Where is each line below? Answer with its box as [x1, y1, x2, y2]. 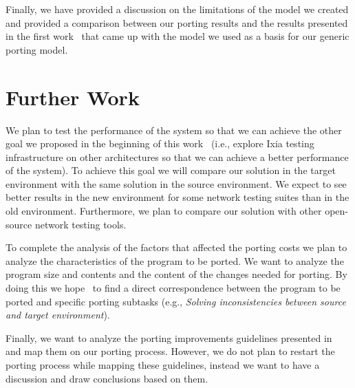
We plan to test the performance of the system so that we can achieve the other [6, 122, 342, 137]
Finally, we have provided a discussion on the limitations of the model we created [6, 2, 349, 16]
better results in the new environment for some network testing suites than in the [6, 190, 349, 204]
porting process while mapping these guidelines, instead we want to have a [6, 358, 320, 371]
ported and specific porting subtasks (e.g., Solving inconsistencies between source [6, 294, 346, 308]
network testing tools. [34, 217, 127, 231]
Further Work [6, 83, 140, 111]
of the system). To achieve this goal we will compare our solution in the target [6, 163, 336, 177]
